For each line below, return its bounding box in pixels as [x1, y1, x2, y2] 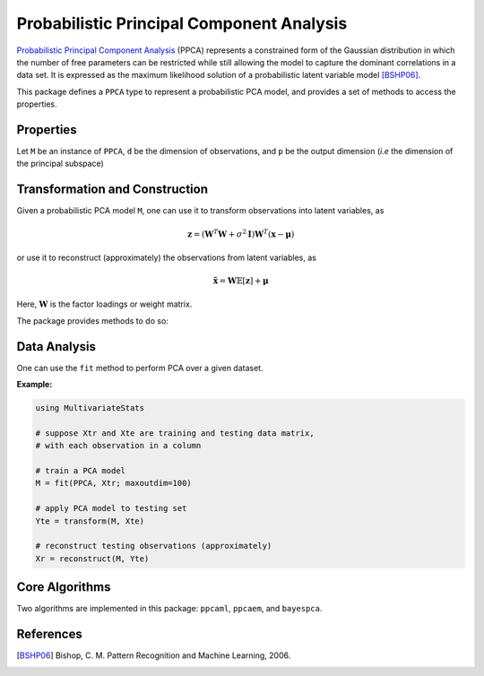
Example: [16, 379, 53, 390]
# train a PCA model [35, 466, 125, 476]
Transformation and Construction [16, 182, 209, 197]
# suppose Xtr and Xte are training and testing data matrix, [35, 428, 315, 438]
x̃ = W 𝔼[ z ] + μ [212, 276, 269, 286]
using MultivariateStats [35, 403, 145, 413]
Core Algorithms [16, 579, 111, 595]
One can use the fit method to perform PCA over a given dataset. [16, 362, 264, 373]
